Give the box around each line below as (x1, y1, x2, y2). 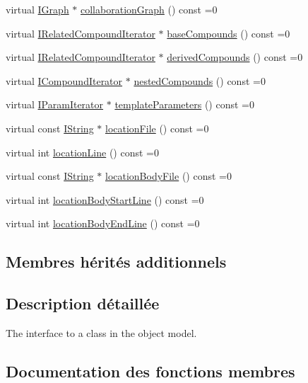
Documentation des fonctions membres (6, 360, 295, 382)
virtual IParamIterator (6, 97, 104, 112)
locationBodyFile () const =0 (105, 168, 232, 183)
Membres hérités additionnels (6, 251, 227, 273)
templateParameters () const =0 (114, 97, 254, 112)
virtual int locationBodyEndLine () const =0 (6, 216, 200, 231)
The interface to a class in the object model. (6, 325, 197, 340)
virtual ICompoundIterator (6, 73, 123, 88)
